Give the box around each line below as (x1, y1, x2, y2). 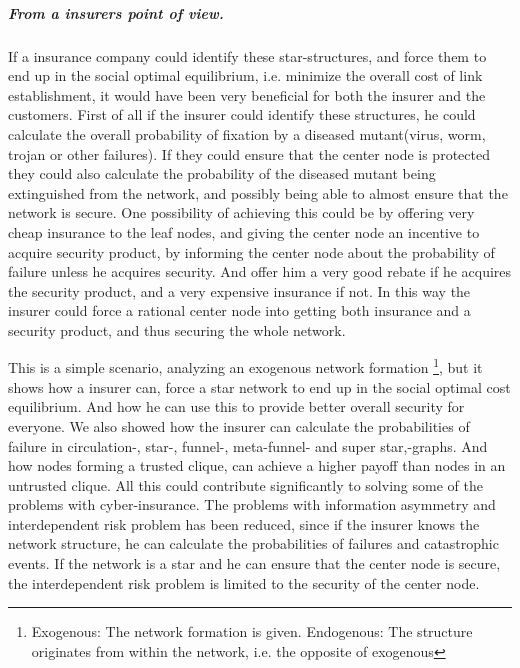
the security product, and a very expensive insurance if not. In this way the (8, 280, 471, 301)
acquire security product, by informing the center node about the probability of (8, 241, 495, 262)
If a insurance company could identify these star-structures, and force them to (8, 45, 487, 66)
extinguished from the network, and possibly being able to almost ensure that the (8, 182, 508, 203)
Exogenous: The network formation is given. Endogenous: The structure (31, 621, 473, 642)
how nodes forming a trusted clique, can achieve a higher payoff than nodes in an (8, 455, 506, 476)
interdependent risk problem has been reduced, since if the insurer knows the (8, 513, 480, 534)
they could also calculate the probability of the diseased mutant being (8, 163, 436, 184)
